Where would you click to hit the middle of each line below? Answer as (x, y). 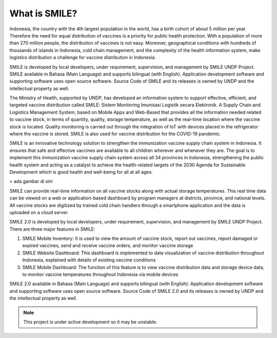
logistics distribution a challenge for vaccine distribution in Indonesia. (83, 58)
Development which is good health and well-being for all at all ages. (81, 172)
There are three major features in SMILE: (52, 229)
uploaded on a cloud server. (39, 212)
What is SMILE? (43, 13)
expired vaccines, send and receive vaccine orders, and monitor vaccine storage (108, 246)
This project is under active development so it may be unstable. (90, 322)
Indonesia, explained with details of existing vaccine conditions (89, 260)
